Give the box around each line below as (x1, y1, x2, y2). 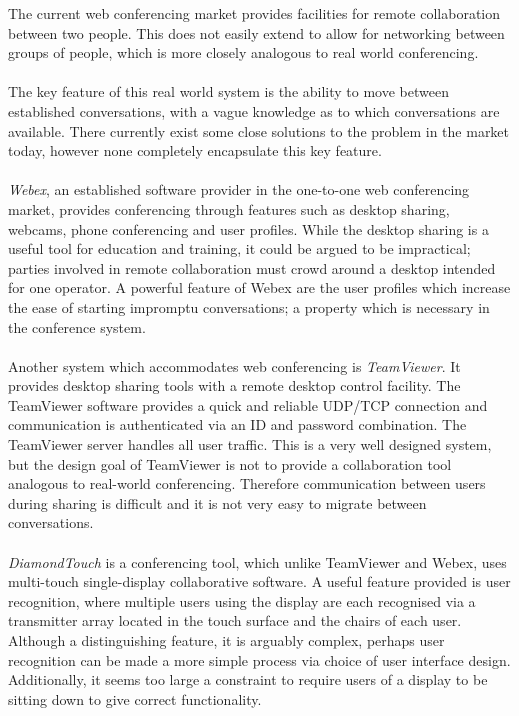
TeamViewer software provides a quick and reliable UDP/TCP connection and (8, 394, 488, 415)
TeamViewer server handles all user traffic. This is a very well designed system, (8, 434, 492, 455)
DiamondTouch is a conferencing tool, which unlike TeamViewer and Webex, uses (8, 551, 507, 572)
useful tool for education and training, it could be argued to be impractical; (8, 238, 471, 259)
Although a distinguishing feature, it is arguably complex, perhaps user (8, 630, 445, 650)
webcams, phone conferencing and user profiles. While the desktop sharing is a (8, 218, 489, 239)
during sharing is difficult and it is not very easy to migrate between (8, 492, 427, 513)
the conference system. (8, 316, 146, 337)
